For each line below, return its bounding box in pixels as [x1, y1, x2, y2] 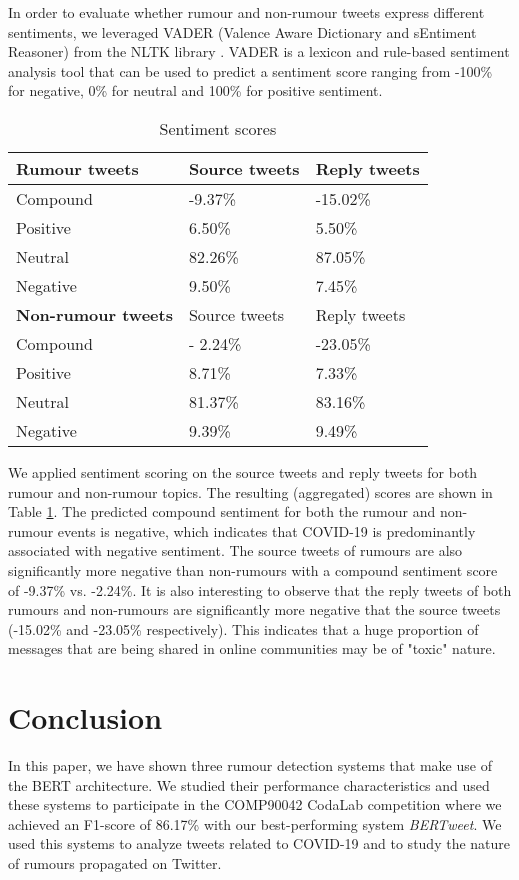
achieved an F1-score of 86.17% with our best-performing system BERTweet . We [8, 813, 502, 834]
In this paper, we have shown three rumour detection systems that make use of [8, 755, 492, 776]
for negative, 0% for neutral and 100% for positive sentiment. [8, 80, 383, 101]
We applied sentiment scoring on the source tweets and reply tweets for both [8, 461, 478, 482]
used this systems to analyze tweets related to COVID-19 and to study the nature [8, 833, 511, 854]
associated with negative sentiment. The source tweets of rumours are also [8, 540, 463, 561]
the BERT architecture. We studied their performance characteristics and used [8, 774, 490, 795]
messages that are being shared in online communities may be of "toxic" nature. [8, 638, 496, 659]
